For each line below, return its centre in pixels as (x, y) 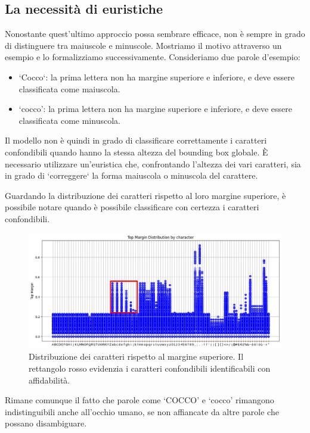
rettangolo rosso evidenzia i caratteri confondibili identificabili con (150, 368)
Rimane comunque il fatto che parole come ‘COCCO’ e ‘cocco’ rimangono (139, 400)
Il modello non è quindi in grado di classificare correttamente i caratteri (136, 140)
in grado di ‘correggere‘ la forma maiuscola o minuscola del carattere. (131, 175)
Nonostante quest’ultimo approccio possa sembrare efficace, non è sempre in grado (155, 34)
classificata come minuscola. (69, 120)
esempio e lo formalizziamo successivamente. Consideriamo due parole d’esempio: (153, 57)
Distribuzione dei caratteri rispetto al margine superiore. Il (136, 356)
